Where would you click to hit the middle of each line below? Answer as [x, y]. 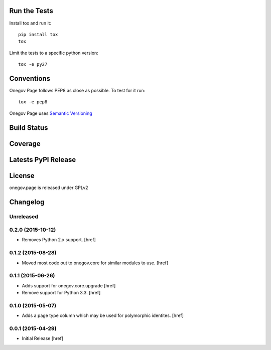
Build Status [29, 128]
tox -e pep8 [33, 102]
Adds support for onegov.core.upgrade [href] [69, 285]
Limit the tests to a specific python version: [54, 53]
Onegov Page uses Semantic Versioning [51, 113]
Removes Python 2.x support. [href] [59, 240]
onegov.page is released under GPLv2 [49, 188]
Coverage [25, 144]
